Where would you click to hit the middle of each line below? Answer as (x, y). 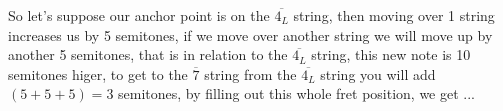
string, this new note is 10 (391, 54)
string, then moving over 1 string (394, 15)
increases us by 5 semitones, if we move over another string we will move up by (250, 34)
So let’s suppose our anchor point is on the (139, 15)
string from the (250, 73)
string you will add (378, 73)
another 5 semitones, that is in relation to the (148, 54)
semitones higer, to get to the (98, 73)
